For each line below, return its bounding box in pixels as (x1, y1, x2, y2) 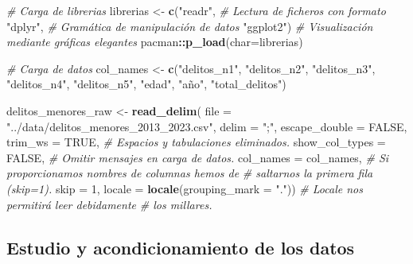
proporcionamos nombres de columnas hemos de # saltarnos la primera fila (6, 165, 373, 181)
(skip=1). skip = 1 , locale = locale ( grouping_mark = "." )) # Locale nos (6, 180, 363, 196)
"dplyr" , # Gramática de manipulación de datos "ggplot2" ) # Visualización (6, 17, 373, 34)
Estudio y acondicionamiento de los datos (6, 235, 355, 259)
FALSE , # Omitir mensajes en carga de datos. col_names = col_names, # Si (6, 149, 389, 165)
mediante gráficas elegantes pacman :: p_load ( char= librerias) (6, 33, 303, 50)
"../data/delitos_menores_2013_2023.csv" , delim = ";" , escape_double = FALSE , (6, 118, 407, 134)
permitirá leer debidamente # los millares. (6, 196, 212, 212)
